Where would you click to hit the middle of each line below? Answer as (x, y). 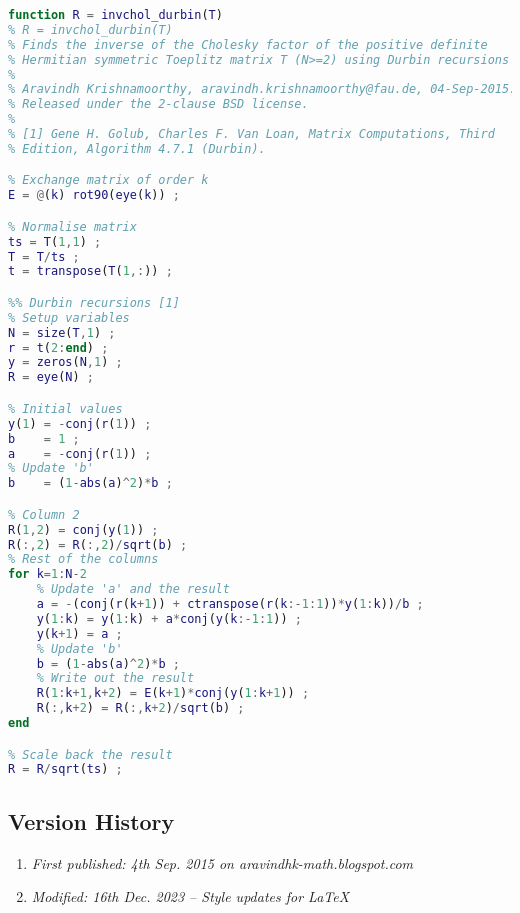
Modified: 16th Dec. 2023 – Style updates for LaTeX (190, 896)
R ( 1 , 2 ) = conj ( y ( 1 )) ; (83, 529)
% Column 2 (44, 514)
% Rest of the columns (83, 559)
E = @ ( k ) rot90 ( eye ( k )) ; (94, 195)
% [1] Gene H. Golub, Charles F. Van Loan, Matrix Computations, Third (251, 134)
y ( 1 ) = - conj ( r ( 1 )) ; (80, 423)
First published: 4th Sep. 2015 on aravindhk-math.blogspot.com (222, 862)
